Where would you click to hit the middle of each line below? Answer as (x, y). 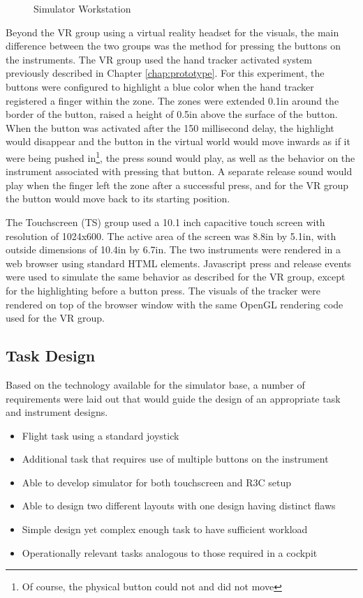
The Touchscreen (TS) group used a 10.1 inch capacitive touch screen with (165, 222)
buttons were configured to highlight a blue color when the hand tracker (160, 86)
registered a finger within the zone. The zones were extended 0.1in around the (172, 100)
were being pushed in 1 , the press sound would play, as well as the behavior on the (180, 156)
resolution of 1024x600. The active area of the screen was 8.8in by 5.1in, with (171, 236)
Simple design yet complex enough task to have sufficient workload (165, 529)
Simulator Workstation (82, 8)
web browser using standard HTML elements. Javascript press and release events (179, 263)
